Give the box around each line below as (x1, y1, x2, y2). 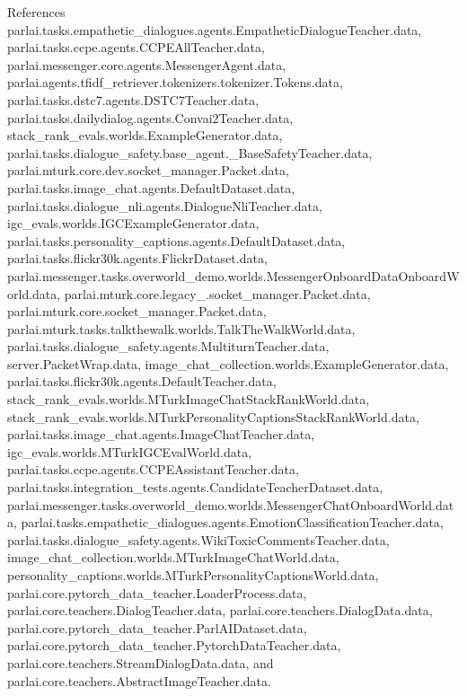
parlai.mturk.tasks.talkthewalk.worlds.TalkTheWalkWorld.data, (7, 319, 356, 338)
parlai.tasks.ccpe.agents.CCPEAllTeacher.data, (7, 38, 265, 57)
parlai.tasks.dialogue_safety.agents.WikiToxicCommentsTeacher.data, (7, 530, 390, 549)
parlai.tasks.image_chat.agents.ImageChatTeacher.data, (7, 425, 315, 444)
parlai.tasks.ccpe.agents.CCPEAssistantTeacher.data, (7, 460, 299, 479)
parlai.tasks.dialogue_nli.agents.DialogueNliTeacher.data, (7, 196, 322, 215)
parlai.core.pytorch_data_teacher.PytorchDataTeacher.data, (7, 636, 341, 655)
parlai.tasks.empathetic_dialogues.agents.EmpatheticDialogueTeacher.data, (7, 20, 422, 39)
